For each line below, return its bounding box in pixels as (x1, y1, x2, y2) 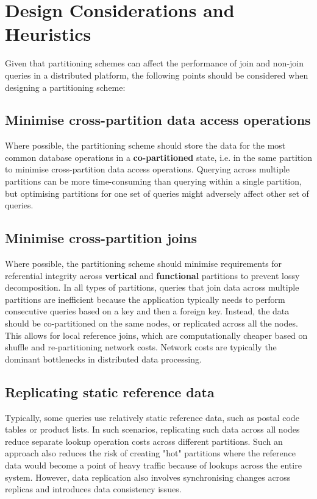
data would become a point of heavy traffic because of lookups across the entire (5, 458, 302, 471)
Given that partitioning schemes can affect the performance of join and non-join (5, 57, 304, 69)
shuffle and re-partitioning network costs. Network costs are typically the (5, 341, 277, 353)
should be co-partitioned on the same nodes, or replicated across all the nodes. (5, 317, 298, 330)
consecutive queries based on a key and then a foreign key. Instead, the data (5, 305, 290, 317)
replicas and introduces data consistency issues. (5, 483, 182, 495)
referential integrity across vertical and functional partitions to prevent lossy (5, 269, 300, 281)
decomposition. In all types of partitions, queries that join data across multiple (5, 281, 299, 294)
